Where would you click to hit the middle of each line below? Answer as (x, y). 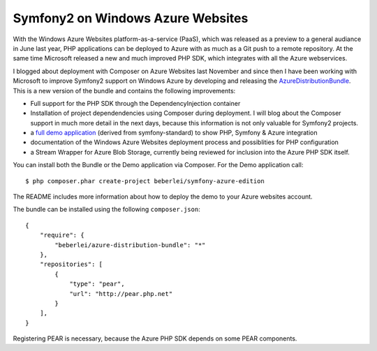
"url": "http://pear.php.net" (121, 294)
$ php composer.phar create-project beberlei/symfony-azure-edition (145, 181)
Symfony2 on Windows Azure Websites (131, 18)
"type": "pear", (97, 284)
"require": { (62, 235)
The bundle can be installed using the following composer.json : (106, 210)
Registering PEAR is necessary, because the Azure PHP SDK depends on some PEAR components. (155, 338)
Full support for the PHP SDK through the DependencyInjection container (135, 103)
